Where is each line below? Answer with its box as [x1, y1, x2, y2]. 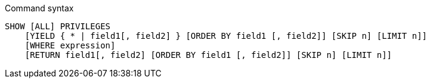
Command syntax [5, 3, 74, 13]
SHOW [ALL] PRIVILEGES [5, 21, 111, 31]
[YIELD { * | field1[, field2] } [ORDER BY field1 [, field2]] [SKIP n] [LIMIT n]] [24, 31, 428, 41]
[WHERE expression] [24, 41, 116, 50]
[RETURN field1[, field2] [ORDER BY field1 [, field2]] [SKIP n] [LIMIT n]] [24, 50, 392, 60]
